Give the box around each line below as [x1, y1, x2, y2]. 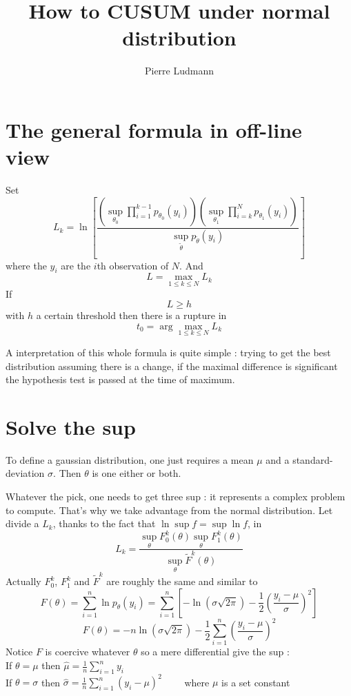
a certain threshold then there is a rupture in [36, 308, 227, 323]
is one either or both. [92, 466, 181, 480]
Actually [6, 574, 41, 588]
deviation [6, 466, 45, 480]
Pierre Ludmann [144, 63, 214, 78]
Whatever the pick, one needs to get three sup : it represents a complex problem [6, 489, 345, 504]
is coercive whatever [45, 644, 130, 659]
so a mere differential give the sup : [141, 644, 290, 659]
